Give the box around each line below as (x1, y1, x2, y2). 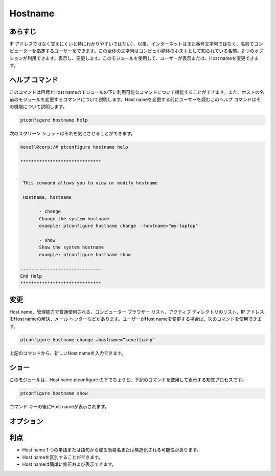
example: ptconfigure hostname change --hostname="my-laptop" (39, 223, 198, 229)
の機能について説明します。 (9, 103, 67, 110)
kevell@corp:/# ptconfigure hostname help (20, 144, 128, 150)
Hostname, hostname (23, 194, 72, 200)
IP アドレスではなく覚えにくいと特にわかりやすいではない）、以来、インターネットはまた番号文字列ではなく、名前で (9, 41, 254, 47)
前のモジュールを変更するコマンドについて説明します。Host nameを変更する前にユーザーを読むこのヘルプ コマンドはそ (9, 96, 261, 102)
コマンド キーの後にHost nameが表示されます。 (9, 404, 109, 410)
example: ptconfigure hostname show (39, 252, 131, 257)
